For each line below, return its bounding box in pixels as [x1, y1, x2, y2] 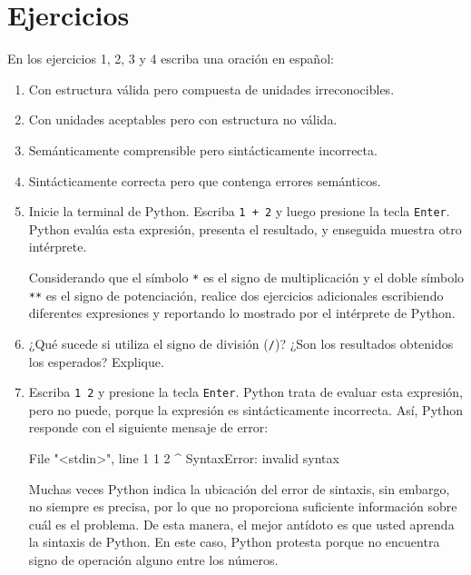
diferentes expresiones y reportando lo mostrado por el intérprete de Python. [28, 303, 456, 322]
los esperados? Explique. [28, 352, 164, 371]
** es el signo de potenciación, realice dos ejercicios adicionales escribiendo [28, 285, 444, 304]
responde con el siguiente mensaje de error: [28, 418, 269, 437]
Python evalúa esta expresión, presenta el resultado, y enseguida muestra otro [28, 219, 462, 238]
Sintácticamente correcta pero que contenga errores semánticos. [28, 171, 381, 190]
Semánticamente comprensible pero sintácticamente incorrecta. [28, 140, 378, 159]
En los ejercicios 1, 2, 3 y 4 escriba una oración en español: [7, 49, 334, 68]
